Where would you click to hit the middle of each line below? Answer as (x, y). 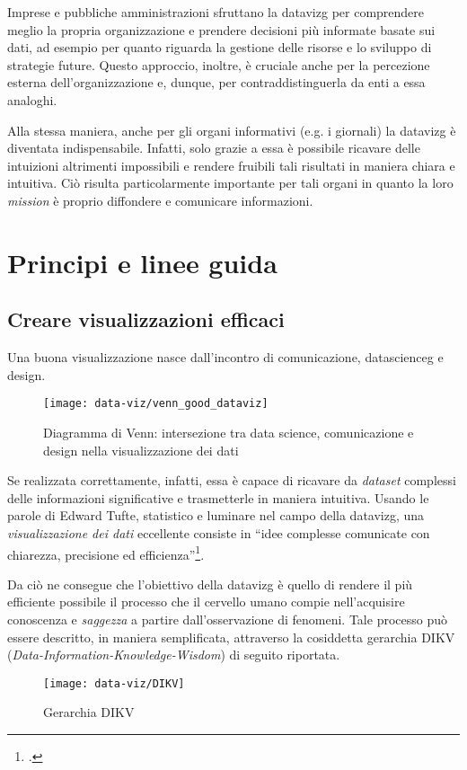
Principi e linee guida (142, 262)
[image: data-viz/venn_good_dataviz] (156, 404)
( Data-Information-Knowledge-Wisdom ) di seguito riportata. (174, 655)
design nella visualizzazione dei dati (141, 450)
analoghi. (32, 99)
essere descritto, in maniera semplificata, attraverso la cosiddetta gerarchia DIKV (231, 637)
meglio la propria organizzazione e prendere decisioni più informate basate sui (221, 29)
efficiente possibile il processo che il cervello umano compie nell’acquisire (206, 602)
